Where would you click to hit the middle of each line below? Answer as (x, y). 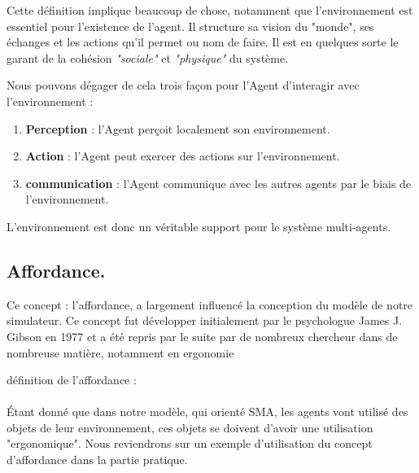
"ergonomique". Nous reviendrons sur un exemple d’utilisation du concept (190, 443)
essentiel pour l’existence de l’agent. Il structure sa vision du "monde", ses (190, 26)
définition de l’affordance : (72, 380)
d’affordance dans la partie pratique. (97, 460)
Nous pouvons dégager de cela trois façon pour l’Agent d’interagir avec (183, 85)
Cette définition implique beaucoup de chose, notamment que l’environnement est (210, 10)
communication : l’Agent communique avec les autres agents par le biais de (218, 183)
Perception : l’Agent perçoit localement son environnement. (178, 128)
